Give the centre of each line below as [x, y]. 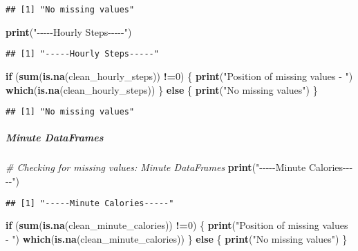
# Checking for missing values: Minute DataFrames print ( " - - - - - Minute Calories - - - [179, 167]
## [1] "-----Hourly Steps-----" [82, 54]
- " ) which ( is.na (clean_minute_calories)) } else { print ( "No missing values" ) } [177, 238]
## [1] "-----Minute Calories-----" [90, 203]
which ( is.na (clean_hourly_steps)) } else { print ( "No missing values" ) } [162, 89]
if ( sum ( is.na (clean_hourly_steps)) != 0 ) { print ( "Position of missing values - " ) [179, 76]
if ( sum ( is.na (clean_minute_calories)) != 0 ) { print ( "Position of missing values [177, 225]
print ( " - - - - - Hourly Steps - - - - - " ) [69, 31]
